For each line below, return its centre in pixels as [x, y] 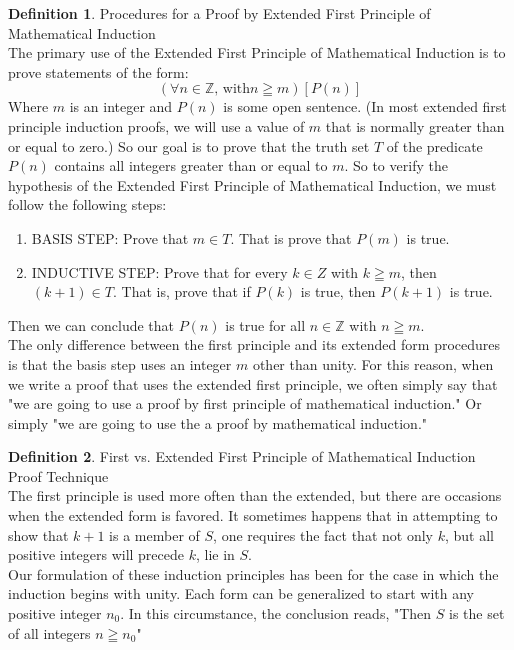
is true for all [265, 324]
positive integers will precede [96, 554]
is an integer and [121, 106]
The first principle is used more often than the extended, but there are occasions [255, 495]
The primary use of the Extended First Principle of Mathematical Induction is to [257, 52]
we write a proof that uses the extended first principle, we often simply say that [253, 383]
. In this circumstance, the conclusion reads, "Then [276, 613]
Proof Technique [58, 475]
